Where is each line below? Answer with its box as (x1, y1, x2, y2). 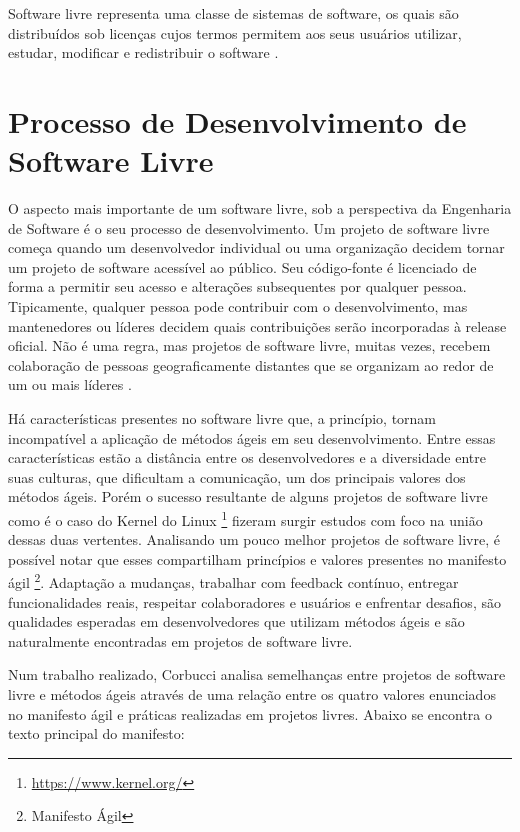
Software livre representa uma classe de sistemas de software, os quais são (8, 3, 459, 23)
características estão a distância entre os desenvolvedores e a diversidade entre (8, 447, 486, 468)
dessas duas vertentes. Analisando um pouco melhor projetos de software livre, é (8, 529, 500, 550)
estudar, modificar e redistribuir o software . (8, 42, 279, 63)
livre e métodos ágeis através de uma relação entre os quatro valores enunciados (8, 684, 496, 705)
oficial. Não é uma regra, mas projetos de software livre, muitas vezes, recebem (8, 335, 491, 356)
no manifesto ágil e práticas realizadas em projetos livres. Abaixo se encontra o (8, 703, 493, 724)
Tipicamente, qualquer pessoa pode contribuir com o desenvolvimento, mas (8, 296, 468, 317)
